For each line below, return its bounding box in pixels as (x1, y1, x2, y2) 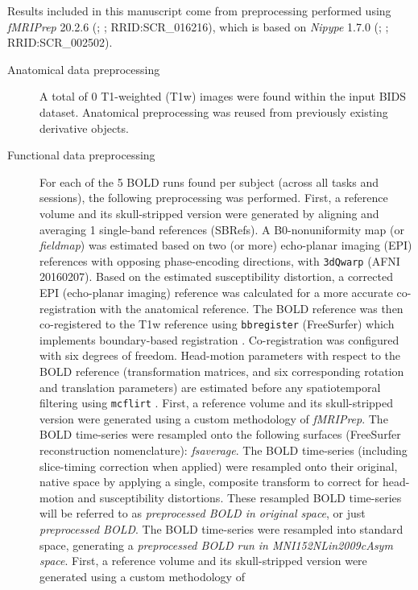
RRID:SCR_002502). (7, 34, 113, 51)
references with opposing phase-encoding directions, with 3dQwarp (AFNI (39, 252, 400, 269)
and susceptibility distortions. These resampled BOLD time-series (77, 489, 402, 505)
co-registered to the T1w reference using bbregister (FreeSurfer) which (39, 316, 395, 332)
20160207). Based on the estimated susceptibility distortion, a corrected (39, 268, 393, 285)
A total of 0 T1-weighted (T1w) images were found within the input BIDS (39, 88, 407, 105)
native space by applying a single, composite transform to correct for (39, 473, 379, 490)
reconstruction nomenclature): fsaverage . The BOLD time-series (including (39, 442, 408, 459)
